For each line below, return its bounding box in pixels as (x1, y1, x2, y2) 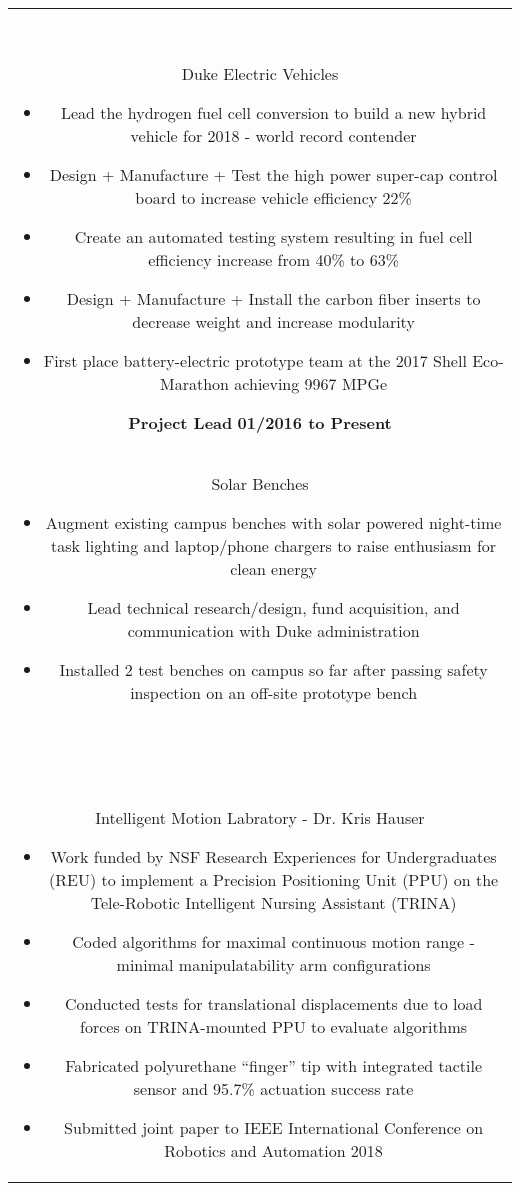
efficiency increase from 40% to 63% (148, 248, 399, 271)
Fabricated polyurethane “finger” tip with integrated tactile (65, 1054, 483, 1077)
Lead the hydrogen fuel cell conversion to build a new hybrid (60, 101, 487, 124)
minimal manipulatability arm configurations (116, 953, 431, 976)
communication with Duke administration (127, 619, 420, 642)
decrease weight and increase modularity (132, 310, 415, 333)
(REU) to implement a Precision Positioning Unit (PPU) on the (49, 868, 499, 891)
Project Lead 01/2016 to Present (128, 411, 392, 434)
